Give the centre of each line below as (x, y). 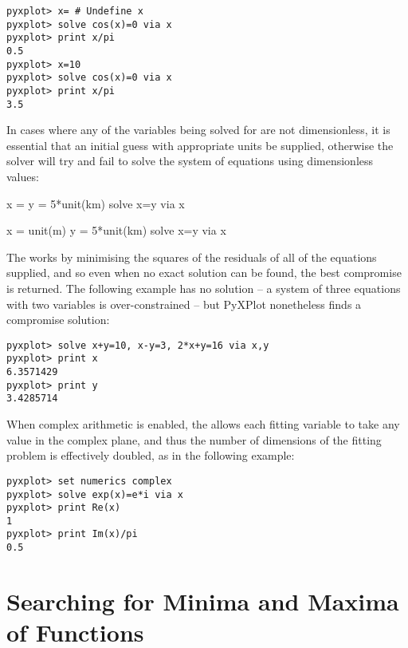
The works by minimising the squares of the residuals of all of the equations (192, 257)
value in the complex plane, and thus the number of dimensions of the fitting (194, 439)
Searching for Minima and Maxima (203, 601)
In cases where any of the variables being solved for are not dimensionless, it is (198, 130)
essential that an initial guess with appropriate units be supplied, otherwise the (200, 145)
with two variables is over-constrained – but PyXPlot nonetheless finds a (184, 304)
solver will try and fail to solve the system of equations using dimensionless (190, 161)
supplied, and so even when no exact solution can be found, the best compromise (204, 273)
